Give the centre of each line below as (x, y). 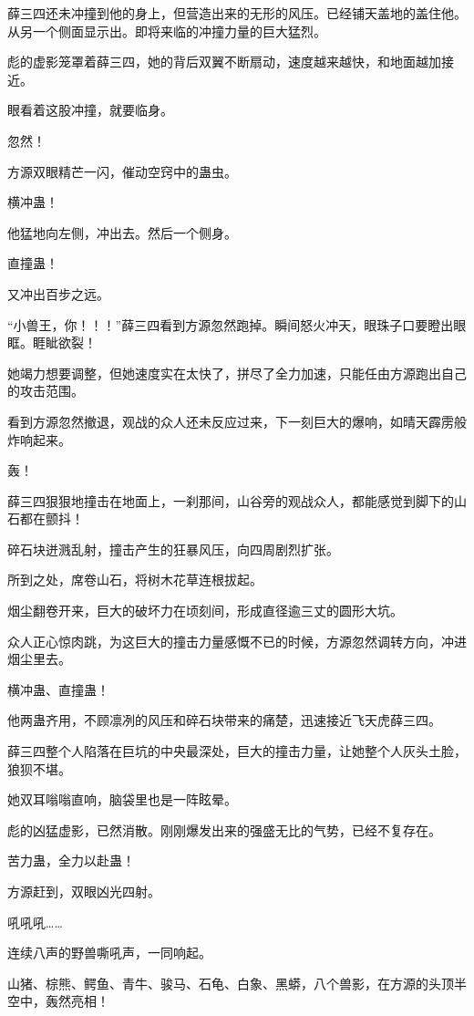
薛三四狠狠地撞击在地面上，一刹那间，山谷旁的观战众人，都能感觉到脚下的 (231, 500)
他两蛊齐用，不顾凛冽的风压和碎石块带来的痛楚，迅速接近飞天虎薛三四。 (224, 720)
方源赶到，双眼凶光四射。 (84, 891)
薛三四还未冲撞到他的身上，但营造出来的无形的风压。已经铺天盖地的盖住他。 (237, 13)
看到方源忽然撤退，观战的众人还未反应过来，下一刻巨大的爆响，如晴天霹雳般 (237, 421)
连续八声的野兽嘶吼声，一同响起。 (109, 953)
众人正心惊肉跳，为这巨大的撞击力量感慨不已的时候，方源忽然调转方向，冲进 (237, 641)
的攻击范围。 (46, 391)
